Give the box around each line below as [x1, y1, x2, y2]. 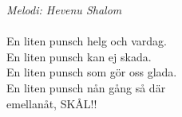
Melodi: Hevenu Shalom [6, 2, 122, 18]
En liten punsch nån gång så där [6, 79, 166, 96]
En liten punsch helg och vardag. [6, 33, 167, 49]
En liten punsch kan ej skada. [6, 48, 152, 64]
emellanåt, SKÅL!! [6, 95, 97, 111]
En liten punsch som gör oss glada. [6, 64, 177, 80]
